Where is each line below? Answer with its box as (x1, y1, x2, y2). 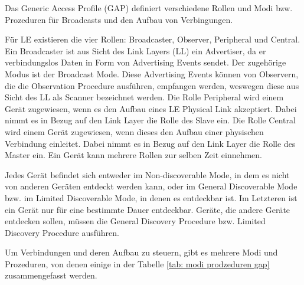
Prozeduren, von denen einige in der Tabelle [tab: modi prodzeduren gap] (5, 257, 270, 270)
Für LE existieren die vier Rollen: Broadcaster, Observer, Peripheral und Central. (5, 33, 300, 45)
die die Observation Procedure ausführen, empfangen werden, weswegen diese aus (5, 79, 299, 91)
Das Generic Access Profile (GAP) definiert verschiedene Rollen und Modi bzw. (5, 2, 293, 14)
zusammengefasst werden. (5, 269, 97, 281)
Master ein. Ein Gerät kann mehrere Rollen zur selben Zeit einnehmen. (5, 149, 263, 161)
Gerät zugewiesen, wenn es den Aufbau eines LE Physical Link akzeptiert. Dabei (5, 102, 297, 114)
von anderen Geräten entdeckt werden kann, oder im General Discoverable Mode (5, 180, 298, 192)
